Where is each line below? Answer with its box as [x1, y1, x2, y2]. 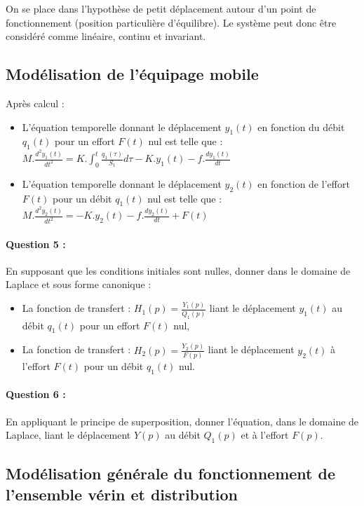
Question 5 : [6, 236, 66, 251]
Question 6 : [6, 387, 66, 402]
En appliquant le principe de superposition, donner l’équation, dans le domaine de [6, 413, 359, 428]
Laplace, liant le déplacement [6, 428, 131, 442]
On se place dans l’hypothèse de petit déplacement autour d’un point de [6, 1, 316, 15]
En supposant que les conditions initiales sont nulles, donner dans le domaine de [6, 263, 351, 278]
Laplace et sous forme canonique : [6, 277, 151, 292]
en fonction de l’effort [257, 176, 350, 191]
